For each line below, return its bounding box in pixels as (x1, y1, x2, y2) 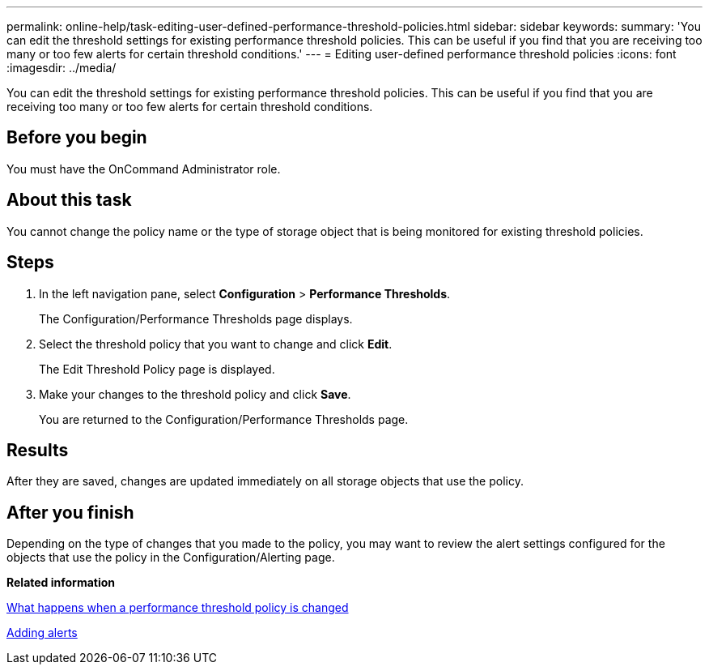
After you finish (6, 502, 134, 523)
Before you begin (6, 127, 147, 148)
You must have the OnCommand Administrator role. (6, 161, 281, 176)
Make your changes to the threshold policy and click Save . (39, 387, 351, 401)
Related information (6, 575, 116, 590)
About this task (6, 190, 132, 211)
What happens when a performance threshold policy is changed (6, 600, 349, 615)
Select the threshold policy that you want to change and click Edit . (39, 336, 393, 351)
